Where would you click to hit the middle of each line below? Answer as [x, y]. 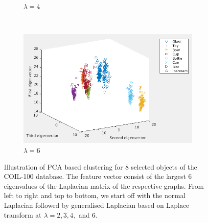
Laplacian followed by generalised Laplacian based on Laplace [97, 205]
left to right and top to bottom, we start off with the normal [95, 195]
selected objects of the [164, 166]
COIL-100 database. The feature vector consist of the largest [95, 176]
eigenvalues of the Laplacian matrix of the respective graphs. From [104, 186]
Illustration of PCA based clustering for [64, 166]
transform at [23, 214]
